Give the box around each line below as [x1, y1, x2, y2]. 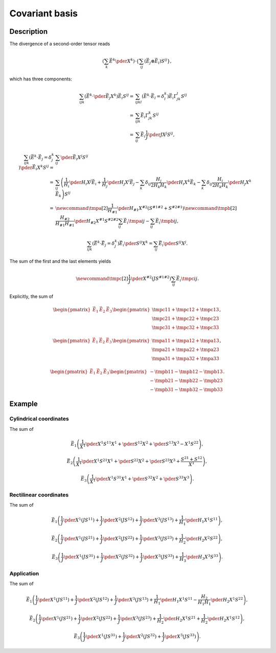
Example [9, 400, 38, 408]
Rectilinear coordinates [9, 491, 69, 498]
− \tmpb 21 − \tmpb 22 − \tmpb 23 [150, 378, 223, 383]
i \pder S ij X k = [123, 240, 153, 248]
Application [9, 570, 39, 577]
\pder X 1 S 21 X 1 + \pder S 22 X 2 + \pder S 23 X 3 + [81, 458, 180, 464]
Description [9, 27, 48, 36]
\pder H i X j [69, 179, 92, 186]
